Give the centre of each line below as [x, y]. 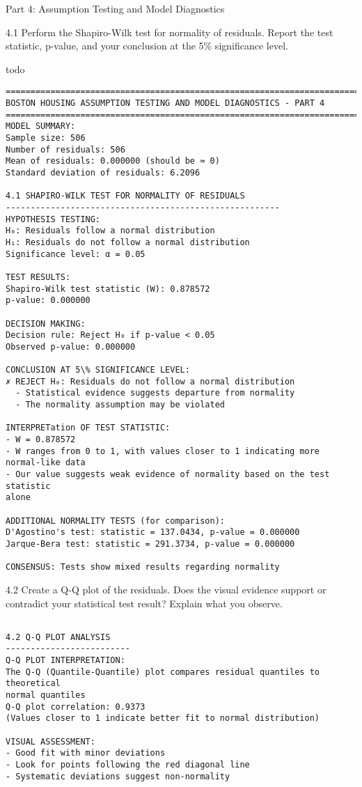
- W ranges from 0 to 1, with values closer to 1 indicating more [163, 451]
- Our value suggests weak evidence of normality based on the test [168, 475]
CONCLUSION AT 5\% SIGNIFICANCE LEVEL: [98, 370]
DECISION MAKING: [46, 324]
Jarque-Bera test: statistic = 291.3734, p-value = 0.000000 [150, 544]
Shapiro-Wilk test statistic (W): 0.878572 [108, 289]
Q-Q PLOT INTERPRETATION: [65, 661]
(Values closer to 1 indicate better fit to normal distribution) [163, 718]
